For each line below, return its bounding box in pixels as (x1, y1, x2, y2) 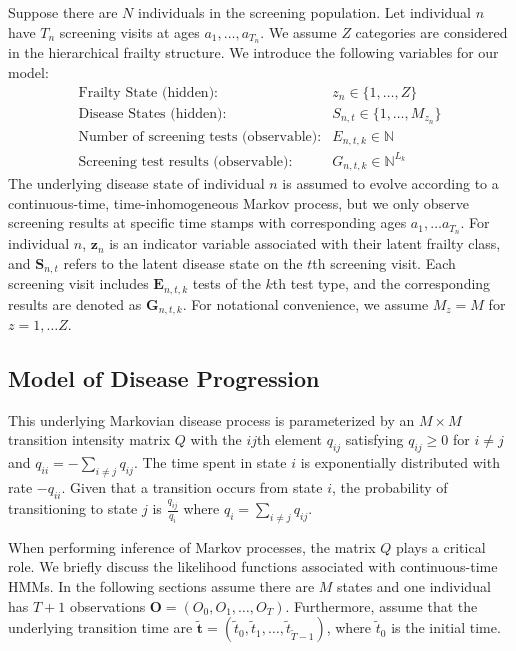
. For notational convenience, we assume (182, 293, 429, 314)
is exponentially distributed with (300, 452, 500, 473)
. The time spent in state (133, 452, 287, 473)
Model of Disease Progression (8, 363, 320, 394)
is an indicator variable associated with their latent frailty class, (109, 233, 501, 254)
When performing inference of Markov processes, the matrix (8, 536, 376, 557)
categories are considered (355, 21, 508, 42)
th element (257, 429, 323, 450)
